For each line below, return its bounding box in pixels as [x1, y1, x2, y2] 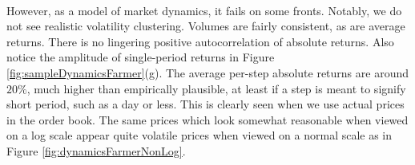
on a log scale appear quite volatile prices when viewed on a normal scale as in [6, 127, 393, 143]
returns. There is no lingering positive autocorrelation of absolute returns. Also [6, 33, 394, 49]
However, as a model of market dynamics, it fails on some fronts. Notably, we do [6, 2, 402, 18]
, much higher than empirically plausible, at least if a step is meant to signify [26, 80, 406, 96]
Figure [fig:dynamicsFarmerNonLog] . [6, 142, 186, 159]
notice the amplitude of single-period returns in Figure [6, 49, 275, 65]
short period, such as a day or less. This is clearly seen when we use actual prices [6, 96, 405, 112]
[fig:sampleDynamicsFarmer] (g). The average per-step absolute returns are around [6, 64, 409, 81]
